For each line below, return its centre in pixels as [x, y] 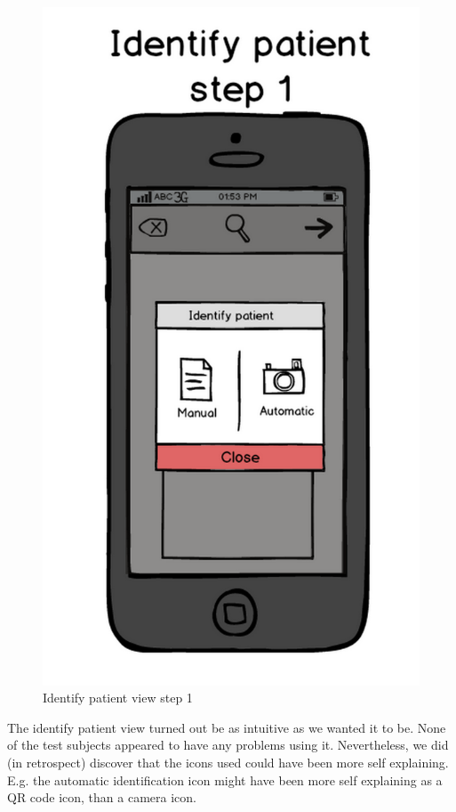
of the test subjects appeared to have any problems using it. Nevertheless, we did [228, 745]
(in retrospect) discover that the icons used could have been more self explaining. [228, 763]
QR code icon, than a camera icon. [102, 797]
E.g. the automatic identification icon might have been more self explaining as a [225, 780]
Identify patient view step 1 [118, 698]
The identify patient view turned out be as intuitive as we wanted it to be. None [227, 727]
